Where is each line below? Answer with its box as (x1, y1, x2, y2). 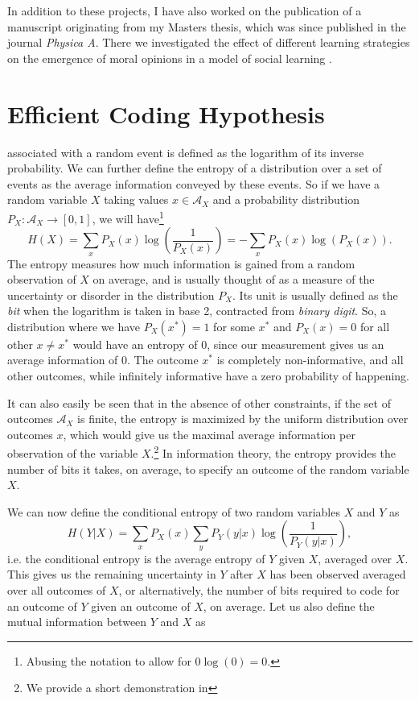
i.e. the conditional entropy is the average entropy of (7, 550, 265, 566)
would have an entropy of (72, 335, 198, 352)
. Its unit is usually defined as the (232, 286, 398, 303)
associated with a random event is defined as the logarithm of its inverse (7, 143, 364, 160)
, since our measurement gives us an (207, 335, 384, 352)
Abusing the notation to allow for (26, 652, 191, 669)
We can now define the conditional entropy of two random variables (7, 503, 340, 520)
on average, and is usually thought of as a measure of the (92, 271, 375, 288)
